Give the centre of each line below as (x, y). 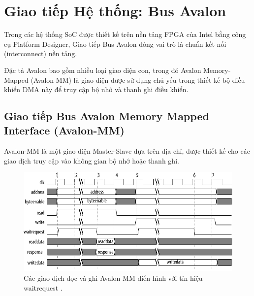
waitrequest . (43, 287)
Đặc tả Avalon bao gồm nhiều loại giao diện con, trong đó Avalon (103, 70)
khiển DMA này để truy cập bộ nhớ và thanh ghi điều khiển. (96, 89)
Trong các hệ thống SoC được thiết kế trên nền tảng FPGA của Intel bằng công (125, 34)
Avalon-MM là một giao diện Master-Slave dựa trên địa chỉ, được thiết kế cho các (127, 151)
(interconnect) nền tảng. (41, 53)
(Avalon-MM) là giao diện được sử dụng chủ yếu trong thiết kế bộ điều (138, 80)
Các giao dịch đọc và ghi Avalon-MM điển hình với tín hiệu (113, 278)
